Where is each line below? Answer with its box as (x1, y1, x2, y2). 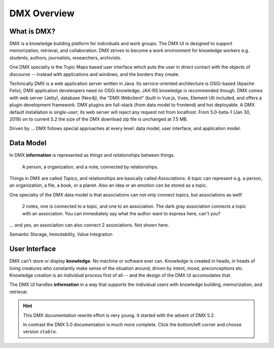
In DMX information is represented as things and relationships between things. (9, 152, 175, 158)
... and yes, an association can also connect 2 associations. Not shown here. (9, 222, 169, 228)
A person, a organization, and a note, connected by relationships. (22, 163, 159, 170)
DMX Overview (9, 8, 75, 19)
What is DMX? (9, 27, 56, 36)
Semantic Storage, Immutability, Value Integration (9, 231, 113, 238)
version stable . (23, 329, 58, 335)
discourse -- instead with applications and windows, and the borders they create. (9, 71, 180, 77)
